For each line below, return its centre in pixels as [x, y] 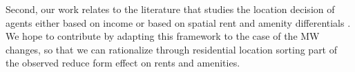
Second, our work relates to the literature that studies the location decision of [170, 9]
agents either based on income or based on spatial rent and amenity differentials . [178, 22]
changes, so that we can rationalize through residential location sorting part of [172, 49]
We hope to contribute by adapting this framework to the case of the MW [163, 36]
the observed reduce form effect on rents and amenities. [123, 63]
